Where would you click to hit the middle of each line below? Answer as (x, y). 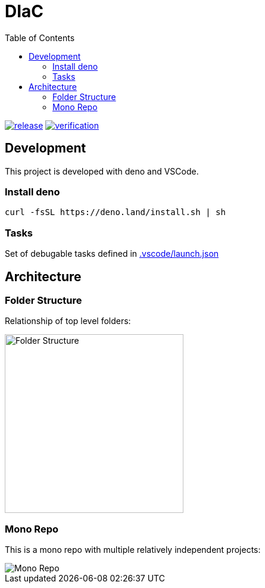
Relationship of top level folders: (68, 321)
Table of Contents (40, 38)
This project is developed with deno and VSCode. (102, 171)
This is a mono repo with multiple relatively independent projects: (133, 550)
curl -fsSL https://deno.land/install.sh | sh (115, 212)
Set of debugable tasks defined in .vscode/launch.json (112, 254)
